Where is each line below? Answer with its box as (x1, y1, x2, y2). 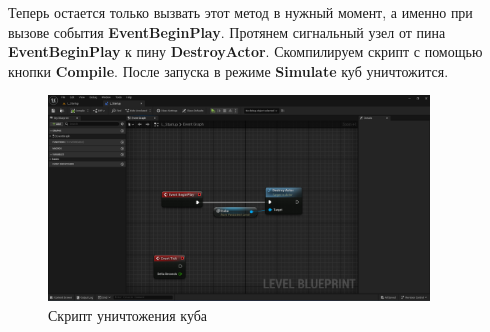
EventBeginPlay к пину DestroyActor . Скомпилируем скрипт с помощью (8, 41, 483, 62)
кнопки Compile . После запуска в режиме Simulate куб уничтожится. (8, 60, 449, 81)
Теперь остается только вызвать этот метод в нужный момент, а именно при (8, 2, 473, 22)
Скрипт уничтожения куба (48, 304, 208, 325)
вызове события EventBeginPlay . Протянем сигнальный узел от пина (8, 21, 446, 42)
